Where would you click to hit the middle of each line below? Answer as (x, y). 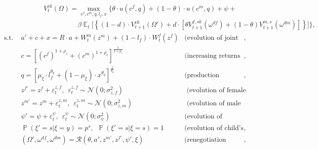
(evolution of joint (212, 38)
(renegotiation (205, 140)
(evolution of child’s (214, 128)
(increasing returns (212, 56)
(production (202, 75)
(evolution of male (214, 104)
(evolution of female (216, 91)
